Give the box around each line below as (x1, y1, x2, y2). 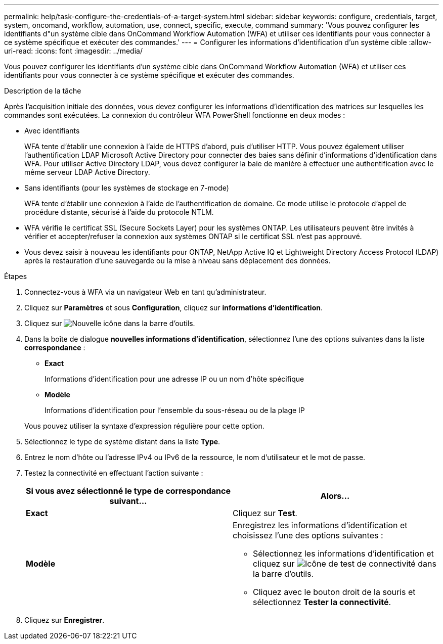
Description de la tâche (4, 86, 81, 95)
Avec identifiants (24, 126, 80, 135)
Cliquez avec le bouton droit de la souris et (253, 587, 416, 597)
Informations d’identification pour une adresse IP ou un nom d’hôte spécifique (45, 375, 304, 383)
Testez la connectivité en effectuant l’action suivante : (24, 469, 203, 477)
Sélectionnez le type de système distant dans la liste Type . (24, 437, 220, 446)
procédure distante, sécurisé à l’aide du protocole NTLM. (24, 208, 214, 216)
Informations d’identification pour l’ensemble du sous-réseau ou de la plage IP (45, 406, 305, 415)
